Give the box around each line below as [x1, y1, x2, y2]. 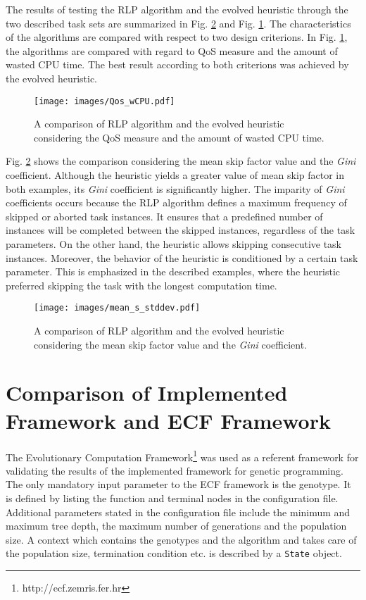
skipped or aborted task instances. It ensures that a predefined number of [6, 208, 323, 223]
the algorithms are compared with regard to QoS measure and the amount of [6, 43, 338, 58]
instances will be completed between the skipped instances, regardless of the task [6, 223, 355, 237]
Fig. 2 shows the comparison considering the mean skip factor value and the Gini [6, 154, 356, 168]
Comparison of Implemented [6, 378, 288, 407]
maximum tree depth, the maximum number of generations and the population [6, 518, 347, 533]
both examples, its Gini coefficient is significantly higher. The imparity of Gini [6, 181, 345, 196]
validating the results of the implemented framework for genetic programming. [6, 463, 343, 477]
